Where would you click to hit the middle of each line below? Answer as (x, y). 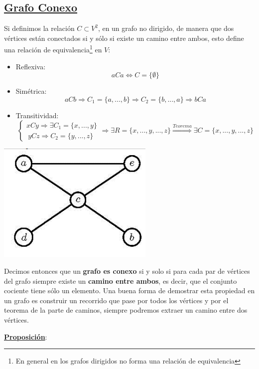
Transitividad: (37, 115)
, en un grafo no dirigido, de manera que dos (166, 28)
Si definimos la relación (39, 28)
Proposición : (26, 336)
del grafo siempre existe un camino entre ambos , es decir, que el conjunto (121, 280)
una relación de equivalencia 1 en (53, 49)
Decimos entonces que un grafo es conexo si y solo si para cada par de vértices (127, 271)
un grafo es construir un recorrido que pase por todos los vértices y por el (116, 300)
